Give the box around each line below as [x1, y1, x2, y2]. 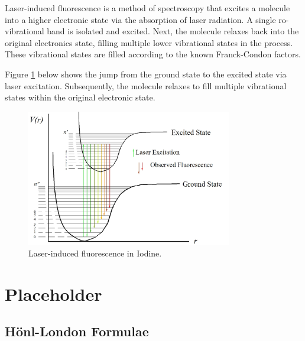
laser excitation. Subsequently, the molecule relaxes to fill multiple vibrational [5, 79, 287, 92]
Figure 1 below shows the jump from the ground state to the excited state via [5, 67, 287, 80]
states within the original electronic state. [5, 91, 155, 103]
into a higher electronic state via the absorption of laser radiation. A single [5, 13, 276, 25]
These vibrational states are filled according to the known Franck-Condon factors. [5, 48, 301, 60]
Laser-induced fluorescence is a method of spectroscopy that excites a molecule [5, 2, 290, 14]
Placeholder [5, 281, 102, 306]
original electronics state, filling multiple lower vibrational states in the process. [5, 36, 293, 48]
